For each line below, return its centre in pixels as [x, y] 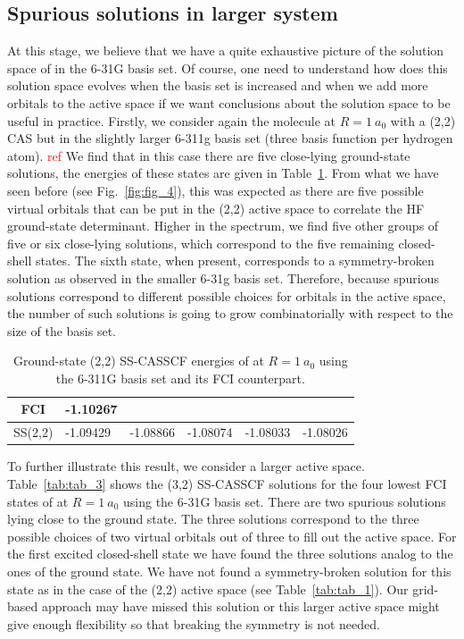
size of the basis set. [62, 330]
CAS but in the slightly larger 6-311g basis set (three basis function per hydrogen [230, 138]
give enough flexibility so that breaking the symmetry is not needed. [194, 623]
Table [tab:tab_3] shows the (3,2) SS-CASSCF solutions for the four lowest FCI [227, 484]
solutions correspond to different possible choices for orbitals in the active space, [227, 295]
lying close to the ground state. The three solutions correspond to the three [213, 519]
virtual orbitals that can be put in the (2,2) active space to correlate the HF [216, 208]
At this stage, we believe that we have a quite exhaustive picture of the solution [226, 50]
